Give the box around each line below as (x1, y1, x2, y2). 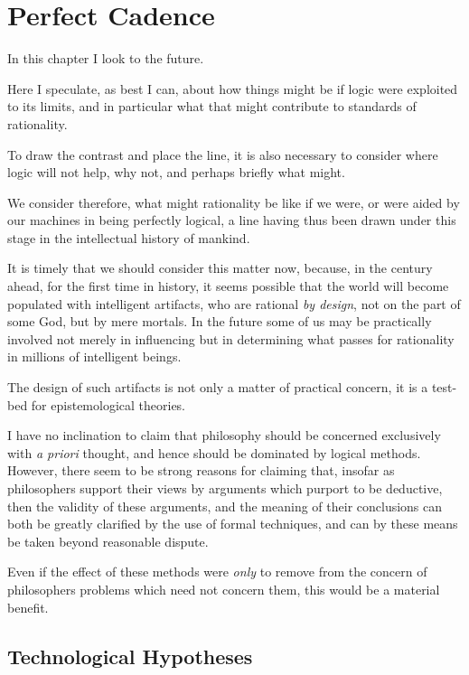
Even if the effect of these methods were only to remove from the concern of (7, 562, 427, 581)
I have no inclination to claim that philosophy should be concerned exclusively (7, 426, 441, 445)
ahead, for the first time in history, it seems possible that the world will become (7, 277, 449, 295)
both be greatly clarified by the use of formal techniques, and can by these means (7, 514, 458, 533)
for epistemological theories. (31, 395, 186, 414)
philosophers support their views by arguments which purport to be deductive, (7, 479, 443, 497)
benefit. (7, 597, 49, 616)
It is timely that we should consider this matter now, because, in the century (7, 258, 433, 277)
